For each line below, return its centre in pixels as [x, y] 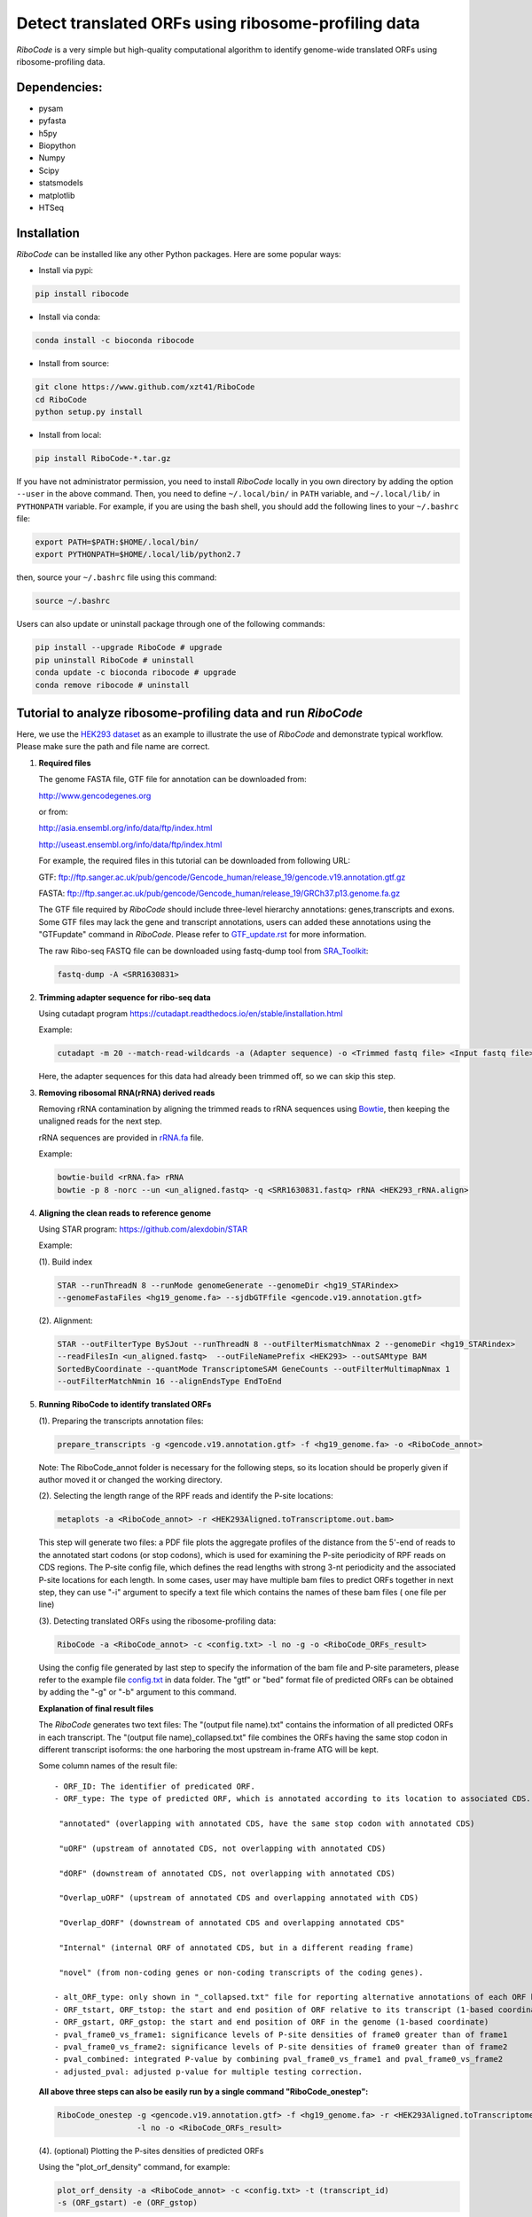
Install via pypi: [66, 270]
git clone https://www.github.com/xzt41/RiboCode [145, 387]
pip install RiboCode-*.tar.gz [103, 458]
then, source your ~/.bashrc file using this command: [117, 577]
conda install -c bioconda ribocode [115, 341]
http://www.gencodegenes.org [95, 795]
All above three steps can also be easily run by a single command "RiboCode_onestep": [203, 2092]
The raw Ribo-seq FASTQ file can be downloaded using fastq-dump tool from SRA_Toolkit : [203, 951]
